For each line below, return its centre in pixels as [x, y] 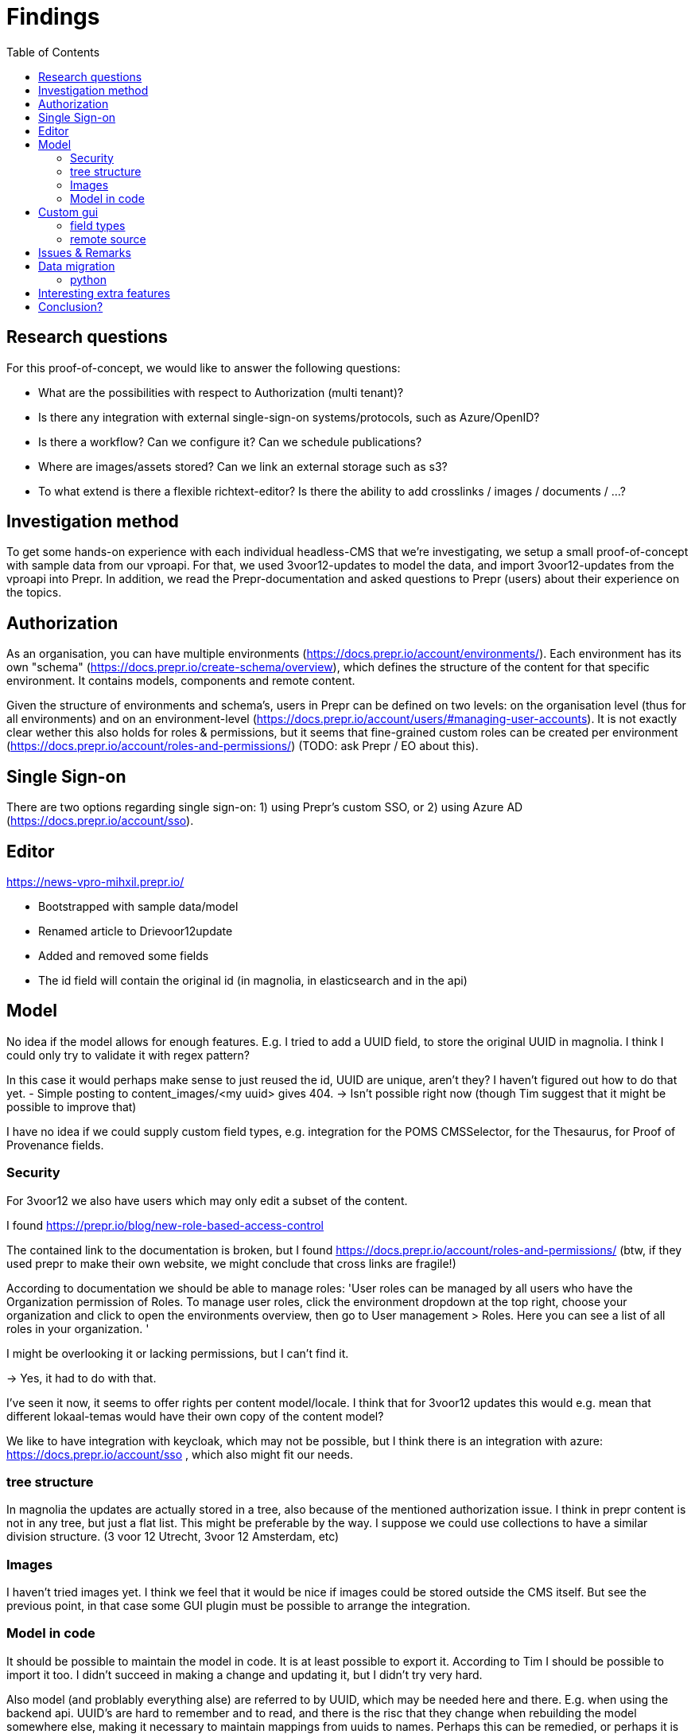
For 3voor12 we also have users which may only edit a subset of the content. [207, 1200]
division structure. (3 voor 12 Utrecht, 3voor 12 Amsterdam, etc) [173, 1537]
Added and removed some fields [124, 955]
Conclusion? [71, 306]
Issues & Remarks [85, 252]
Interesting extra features [104, 293]
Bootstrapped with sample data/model [138, 906]
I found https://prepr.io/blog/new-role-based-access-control [165, 1225]
